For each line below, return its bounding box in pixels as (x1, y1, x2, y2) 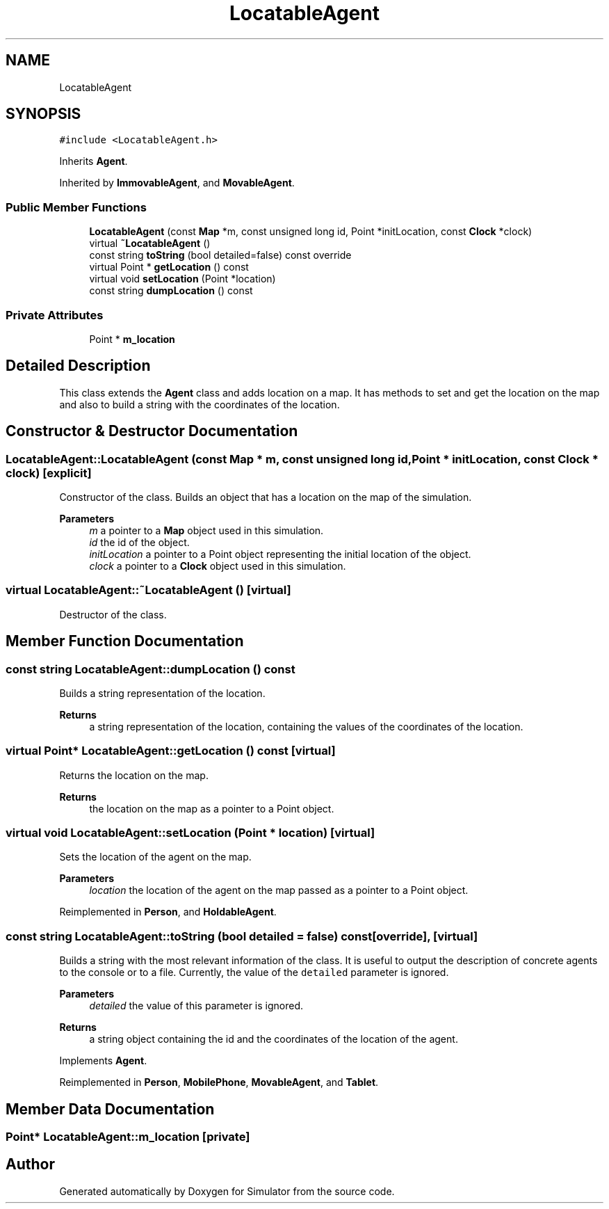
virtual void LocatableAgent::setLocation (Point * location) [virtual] (6, 826, 375, 840)
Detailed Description (6, 357, 151, 375)
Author (6, 1155, 55, 1174)
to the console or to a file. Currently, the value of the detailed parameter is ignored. (59, 966, 449, 979)
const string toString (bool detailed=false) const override (89, 249, 352, 262)
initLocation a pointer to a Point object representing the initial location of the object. (89, 548, 471, 560)
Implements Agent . (59, 1055, 147, 1067)
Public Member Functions (6, 200, 147, 214)
